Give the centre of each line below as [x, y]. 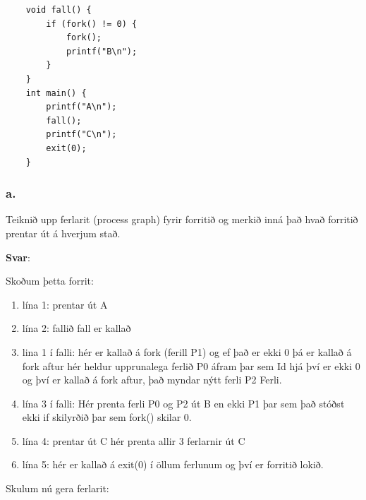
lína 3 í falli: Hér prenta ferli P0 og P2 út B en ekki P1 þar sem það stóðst [183, 403]
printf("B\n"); [102, 51]
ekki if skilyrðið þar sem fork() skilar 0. [107, 417]
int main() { [56, 93]
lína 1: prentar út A [65, 304]
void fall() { [59, 10]
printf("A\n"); [81, 107]
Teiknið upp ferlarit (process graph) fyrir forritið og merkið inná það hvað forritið [182, 219]
